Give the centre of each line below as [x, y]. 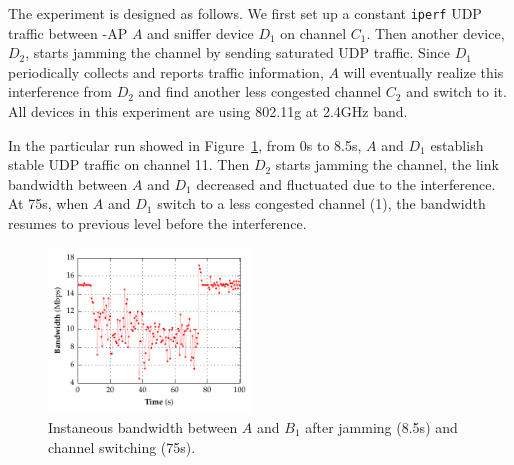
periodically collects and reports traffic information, [166, 71]
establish [457, 144]
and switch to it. [456, 91]
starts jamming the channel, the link [387, 164]
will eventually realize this [423, 71]
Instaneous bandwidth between [143, 427]
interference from [60, 91]
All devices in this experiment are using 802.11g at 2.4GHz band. [208, 111]
